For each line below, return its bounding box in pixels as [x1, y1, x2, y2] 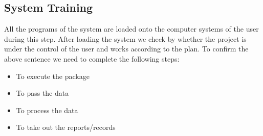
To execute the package [16, 70, 90, 81]
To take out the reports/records [16, 122, 116, 132]
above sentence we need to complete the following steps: [4, 53, 180, 64]
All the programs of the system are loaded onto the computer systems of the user [4, 23, 259, 34]
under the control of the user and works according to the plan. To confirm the [4, 43, 249, 54]
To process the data [16, 104, 78, 115]
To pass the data [16, 88, 69, 98]
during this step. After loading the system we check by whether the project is [4, 33, 247, 44]
